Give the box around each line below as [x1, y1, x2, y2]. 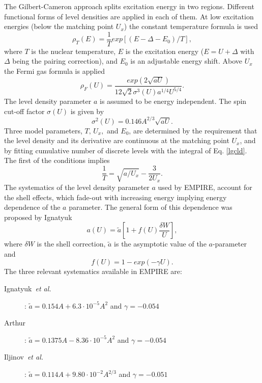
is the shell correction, [37, 238, 106, 249]
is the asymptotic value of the [114, 238, 207, 249]
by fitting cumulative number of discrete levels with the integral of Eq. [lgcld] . [4, 145, 247, 155]
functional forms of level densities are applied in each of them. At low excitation [4, 11, 254, 21]
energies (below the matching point [4, 21, 114, 32]
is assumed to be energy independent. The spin [99, 96, 247, 106]
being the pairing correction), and [12, 56, 118, 66]
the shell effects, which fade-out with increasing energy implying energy [4, 191, 227, 202]
